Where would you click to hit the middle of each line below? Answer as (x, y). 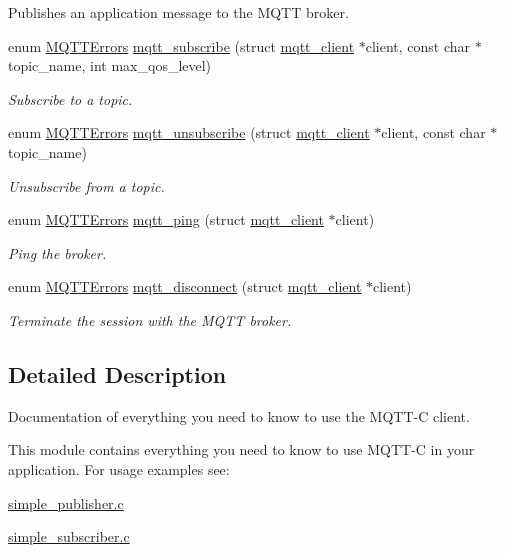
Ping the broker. (57, 252)
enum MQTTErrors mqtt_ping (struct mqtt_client (166, 219)
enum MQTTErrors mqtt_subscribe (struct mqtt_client (181, 45)
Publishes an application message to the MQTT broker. (178, 12)
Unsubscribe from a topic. (86, 185)
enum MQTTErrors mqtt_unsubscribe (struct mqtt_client (189, 132)
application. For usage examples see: (119, 468)
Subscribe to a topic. (70, 98)
